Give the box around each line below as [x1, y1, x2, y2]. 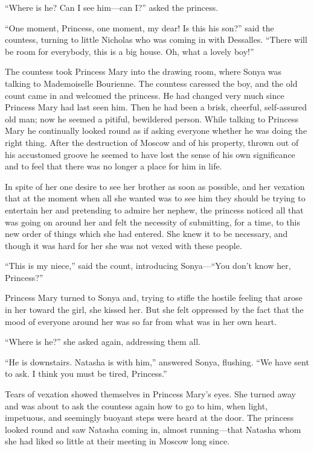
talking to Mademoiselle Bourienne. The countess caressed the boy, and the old [5, 77, 298, 89]
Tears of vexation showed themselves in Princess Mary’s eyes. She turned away [5, 388, 296, 400]
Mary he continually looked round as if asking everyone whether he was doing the [5, 124, 307, 137]
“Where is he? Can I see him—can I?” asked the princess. [5, 1, 219, 13]
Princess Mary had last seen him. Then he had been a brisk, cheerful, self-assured [5, 101, 307, 113]
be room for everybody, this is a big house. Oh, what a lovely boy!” [5, 45, 254, 57]
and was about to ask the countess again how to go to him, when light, [5, 399, 268, 412]
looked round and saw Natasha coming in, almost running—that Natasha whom [5, 423, 301, 435]
